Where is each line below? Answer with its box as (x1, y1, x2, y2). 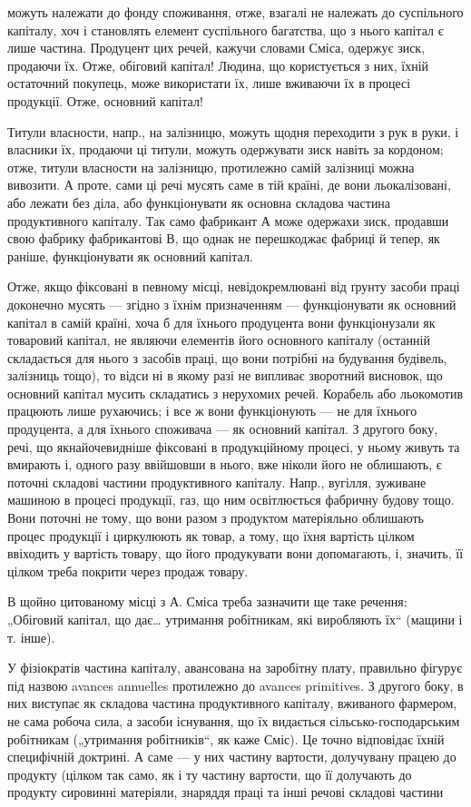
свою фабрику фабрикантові (7, 229, 162, 248)
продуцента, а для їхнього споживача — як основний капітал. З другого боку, (7, 419, 438, 438)
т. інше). (7, 627, 55, 646)
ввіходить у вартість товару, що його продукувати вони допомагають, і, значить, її (7, 544, 464, 563)
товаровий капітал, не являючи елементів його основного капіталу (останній (7, 330, 430, 349)
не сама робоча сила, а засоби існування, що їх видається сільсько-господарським (7, 711, 460, 730)
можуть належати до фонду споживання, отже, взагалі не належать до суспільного (7, 3, 464, 21)
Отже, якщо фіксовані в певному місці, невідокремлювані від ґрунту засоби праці (7, 277, 460, 296)
